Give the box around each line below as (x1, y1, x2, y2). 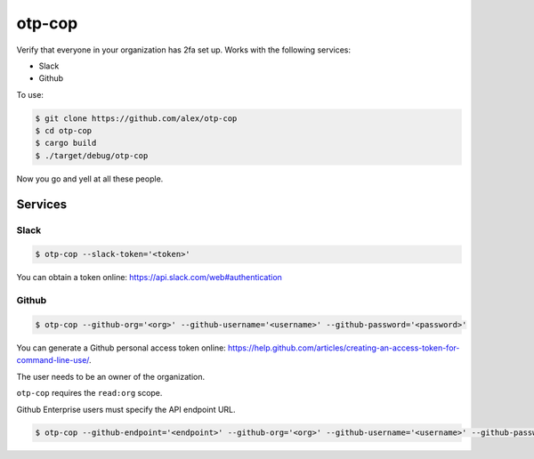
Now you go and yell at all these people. (16, 173, 164, 184)
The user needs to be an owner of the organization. (16, 371, 205, 382)
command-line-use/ (16, 355, 90, 366)
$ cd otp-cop (35, 125, 93, 136)
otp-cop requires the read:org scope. (16, 388, 163, 399)
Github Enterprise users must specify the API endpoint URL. (16, 404, 236, 415)
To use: (16, 89, 44, 100)
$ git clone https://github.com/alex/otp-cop (35, 113, 238, 124)
